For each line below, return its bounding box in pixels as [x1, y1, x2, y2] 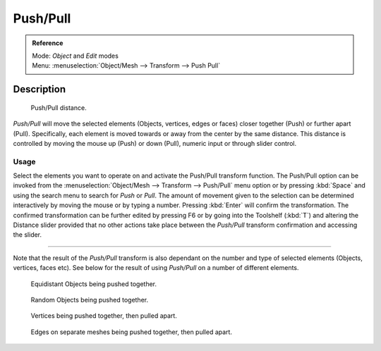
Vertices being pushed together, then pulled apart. [30, 312, 178, 320]
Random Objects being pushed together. [30, 295, 148, 304]
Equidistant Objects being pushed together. [30, 279, 157, 288]
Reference [32, 39, 64, 47]
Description [13, 83, 66, 95]
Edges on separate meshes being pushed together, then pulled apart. [30, 328, 233, 336]
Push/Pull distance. [30, 103, 87, 112]
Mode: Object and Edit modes [32, 51, 119, 60]
